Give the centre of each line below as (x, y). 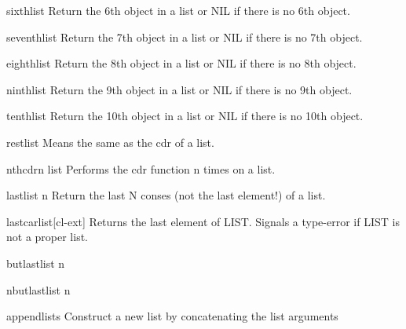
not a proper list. (48, 237)
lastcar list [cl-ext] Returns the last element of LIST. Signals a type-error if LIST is (203, 221)
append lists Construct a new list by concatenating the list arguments (172, 316)
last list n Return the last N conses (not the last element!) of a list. (166, 195)
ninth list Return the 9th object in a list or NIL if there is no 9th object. (179, 89)
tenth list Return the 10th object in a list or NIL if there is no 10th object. (185, 116)
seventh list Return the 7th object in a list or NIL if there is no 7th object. (185, 37)
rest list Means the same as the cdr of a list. (110, 142)
